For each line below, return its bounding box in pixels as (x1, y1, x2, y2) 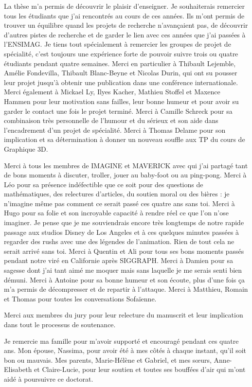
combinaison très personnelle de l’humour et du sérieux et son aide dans (4, 115, 218, 125)
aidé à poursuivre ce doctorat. (4, 373, 93, 384)
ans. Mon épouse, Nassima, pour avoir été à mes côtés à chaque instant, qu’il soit (4, 345, 247, 355)
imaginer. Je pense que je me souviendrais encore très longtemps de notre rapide (4, 217, 244, 228)
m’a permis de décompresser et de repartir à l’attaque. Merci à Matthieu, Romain (4, 284, 248, 294)
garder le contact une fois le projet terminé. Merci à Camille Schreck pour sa (4, 106, 233, 116)
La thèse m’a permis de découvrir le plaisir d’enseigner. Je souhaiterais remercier (4, 1, 245, 11)
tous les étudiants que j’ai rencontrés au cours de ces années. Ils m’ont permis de (4, 10, 245, 20)
